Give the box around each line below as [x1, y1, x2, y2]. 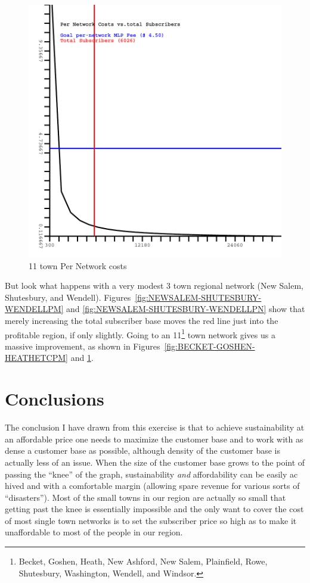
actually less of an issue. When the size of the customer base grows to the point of [5, 456, 305, 468]
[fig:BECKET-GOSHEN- [164, 339, 255, 352]
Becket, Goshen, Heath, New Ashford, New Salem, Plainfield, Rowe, [18, 555, 268, 568]
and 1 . [70, 351, 94, 364]
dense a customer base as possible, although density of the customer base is [5, 444, 281, 457]
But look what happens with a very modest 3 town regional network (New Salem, [5, 279, 303, 292]
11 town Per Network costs [29, 259, 127, 272]
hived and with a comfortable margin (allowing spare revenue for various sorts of [5, 479, 300, 492]
